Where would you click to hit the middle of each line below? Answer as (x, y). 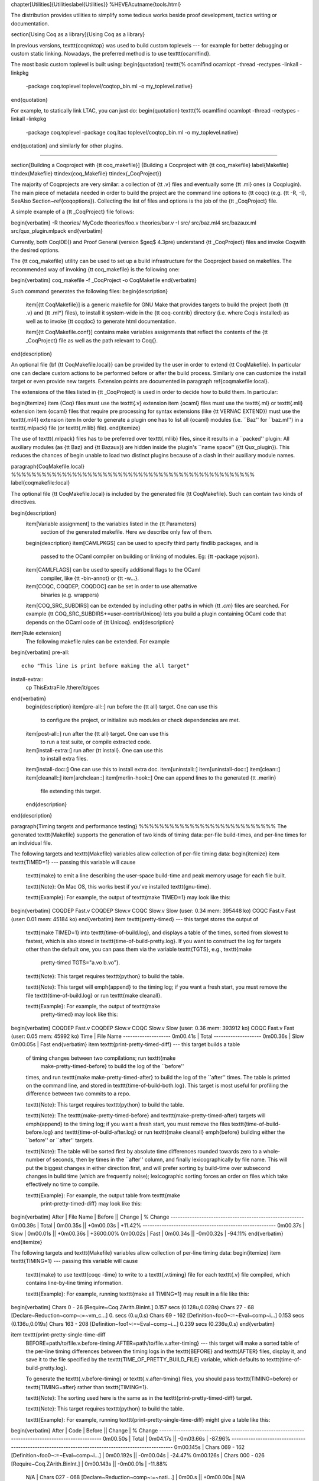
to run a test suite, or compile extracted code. (96, 742)
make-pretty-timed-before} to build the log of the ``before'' (112, 1066)
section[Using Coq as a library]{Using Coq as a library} (78, 34)
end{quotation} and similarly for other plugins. (67, 146)
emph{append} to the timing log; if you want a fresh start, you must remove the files (128, 1124)
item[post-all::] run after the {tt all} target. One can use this (97, 733)
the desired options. (35, 250)
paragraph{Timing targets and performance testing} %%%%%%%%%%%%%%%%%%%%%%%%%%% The (149, 826)
